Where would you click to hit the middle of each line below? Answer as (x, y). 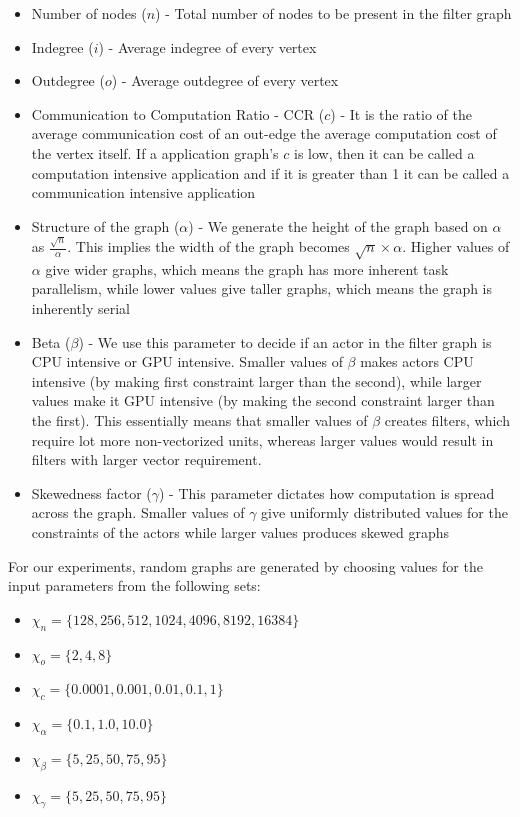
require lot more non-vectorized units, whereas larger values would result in (262, 439)
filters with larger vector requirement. (146, 459)
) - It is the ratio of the (401, 113)
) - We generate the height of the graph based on (338, 225)
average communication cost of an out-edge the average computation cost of (264, 133)
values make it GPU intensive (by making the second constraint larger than (263, 400)
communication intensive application (143, 192)
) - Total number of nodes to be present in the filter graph (333, 13)
